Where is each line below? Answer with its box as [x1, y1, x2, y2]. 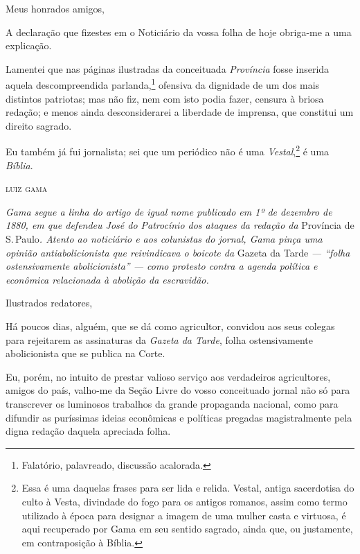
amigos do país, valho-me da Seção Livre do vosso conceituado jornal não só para [6, 383, 350, 397]
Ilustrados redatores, [6, 295, 93, 310]
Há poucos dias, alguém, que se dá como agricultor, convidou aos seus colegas [6, 319, 335, 333]
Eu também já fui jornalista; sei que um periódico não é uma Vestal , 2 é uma [6, 142, 330, 159]
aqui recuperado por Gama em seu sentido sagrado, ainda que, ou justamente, [21, 521, 353, 536]
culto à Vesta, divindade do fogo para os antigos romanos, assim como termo [21, 494, 348, 508]
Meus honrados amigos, [6, 1, 105, 15]
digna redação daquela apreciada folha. [6, 424, 171, 438]
